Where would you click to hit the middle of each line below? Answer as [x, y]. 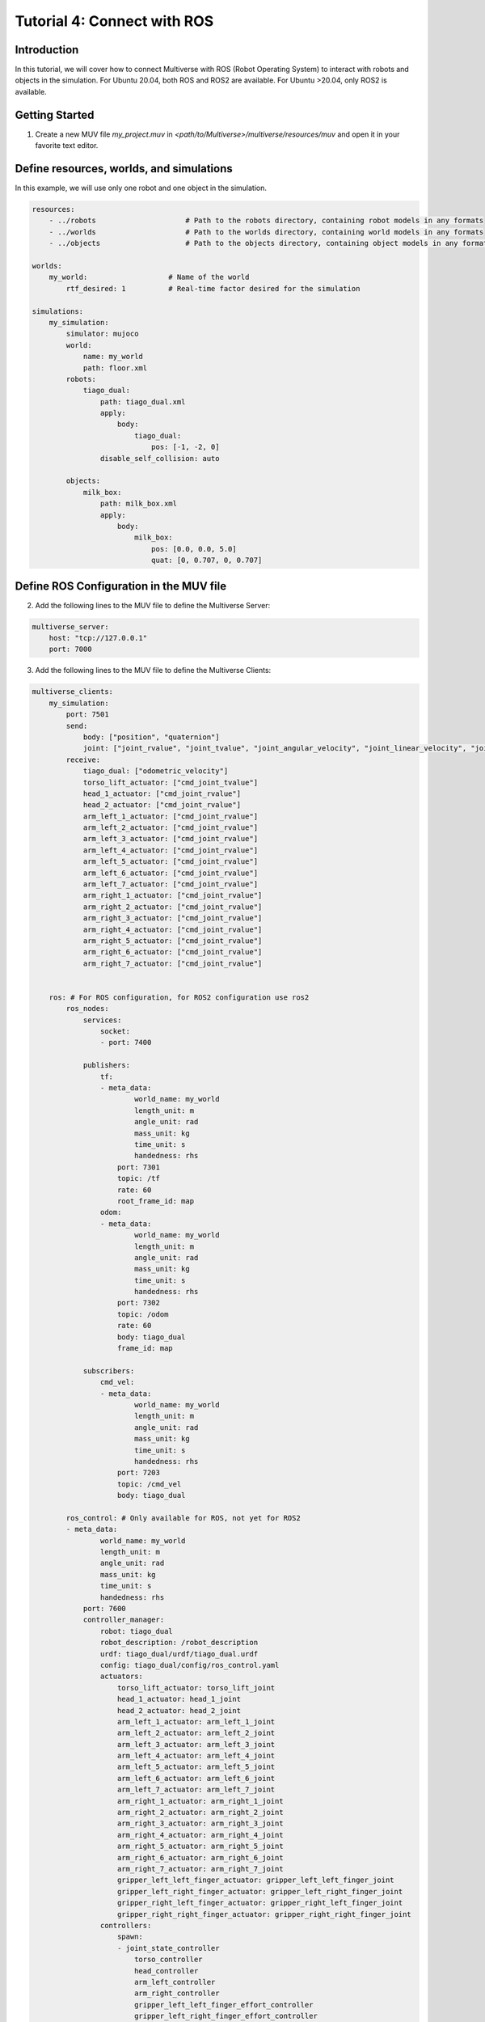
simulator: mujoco [102, 334]
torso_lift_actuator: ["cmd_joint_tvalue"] [171, 782]
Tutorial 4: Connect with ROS [114, 21]
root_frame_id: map [156, 1201]
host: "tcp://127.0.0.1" [98, 638]
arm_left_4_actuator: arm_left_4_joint [196, 1756]
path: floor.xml [115, 368]
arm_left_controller [175, 1982]
